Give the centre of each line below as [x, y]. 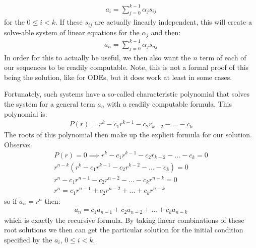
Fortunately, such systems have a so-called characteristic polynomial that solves [127, 94]
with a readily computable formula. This [169, 103]
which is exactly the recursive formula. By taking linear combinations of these [124, 220]
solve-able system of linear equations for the [72, 32]
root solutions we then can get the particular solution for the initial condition [124, 230]
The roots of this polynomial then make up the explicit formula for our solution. [128, 135]
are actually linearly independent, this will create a [173, 22]
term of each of [223, 57]
